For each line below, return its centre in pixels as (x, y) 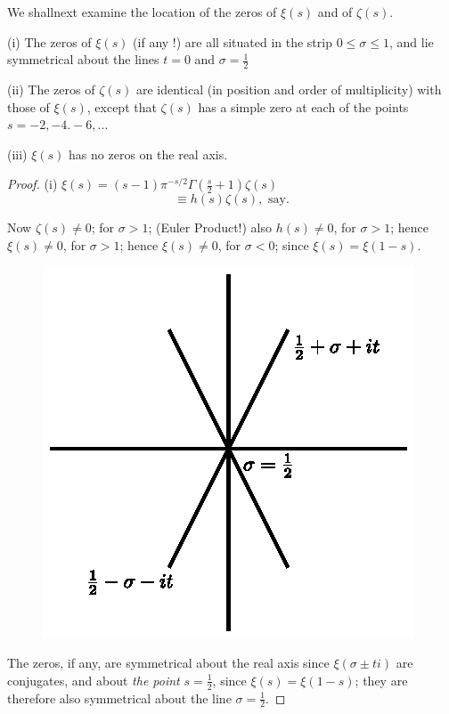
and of (335, 12)
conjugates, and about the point (94, 680)
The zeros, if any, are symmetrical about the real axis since (168, 663)
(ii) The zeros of (51, 89)
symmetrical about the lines (83, 59)
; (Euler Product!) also (210, 227)
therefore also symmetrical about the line (119, 698)
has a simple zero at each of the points (303, 106)
